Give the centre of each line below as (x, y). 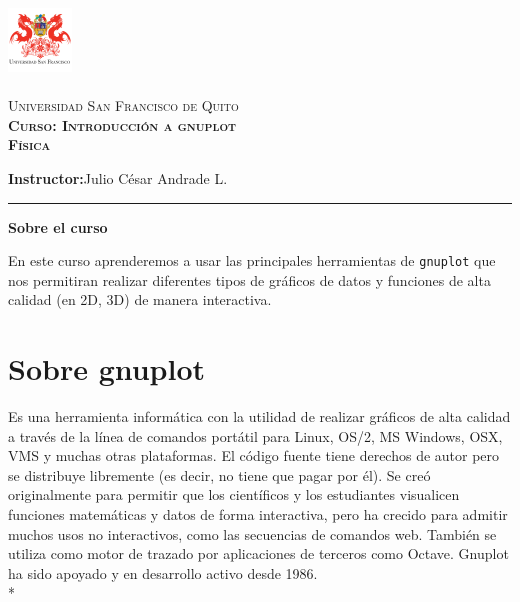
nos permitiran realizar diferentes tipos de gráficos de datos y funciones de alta (249, 279)
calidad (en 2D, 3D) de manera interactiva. (140, 299)
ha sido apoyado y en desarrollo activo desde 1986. (163, 572)
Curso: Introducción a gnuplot (122, 124)
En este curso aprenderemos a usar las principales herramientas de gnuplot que (252, 260)
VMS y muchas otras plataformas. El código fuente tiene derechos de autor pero (254, 455)
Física (29, 144)
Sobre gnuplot (107, 368)
